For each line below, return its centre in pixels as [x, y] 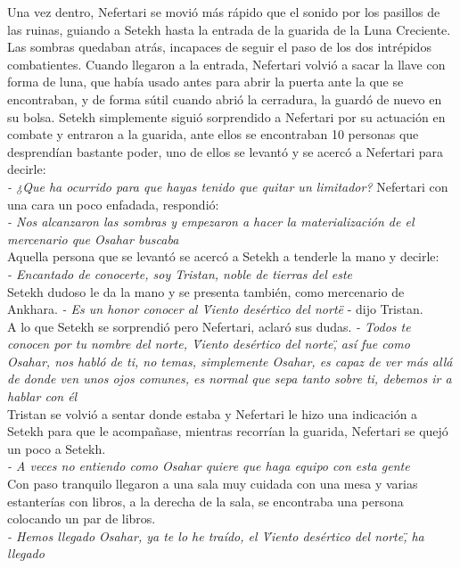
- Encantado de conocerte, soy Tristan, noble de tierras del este [180, 273]
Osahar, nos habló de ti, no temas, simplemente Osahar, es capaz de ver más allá [230, 361]
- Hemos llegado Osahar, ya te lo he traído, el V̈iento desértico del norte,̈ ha [216, 535]
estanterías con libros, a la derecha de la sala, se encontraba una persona [205, 501]
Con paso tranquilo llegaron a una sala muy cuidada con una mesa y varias [213, 484]
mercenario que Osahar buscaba [93, 239]
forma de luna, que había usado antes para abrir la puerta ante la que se [205, 82]
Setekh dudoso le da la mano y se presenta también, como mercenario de [206, 291]
